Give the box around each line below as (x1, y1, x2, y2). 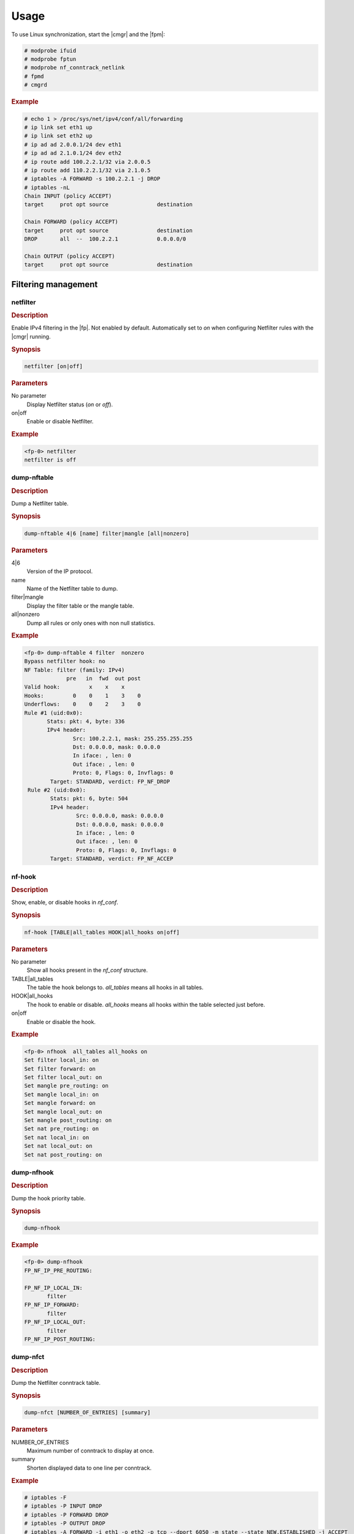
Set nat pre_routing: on (24, 1125, 99, 1132)
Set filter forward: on (24, 1065, 96, 1072)
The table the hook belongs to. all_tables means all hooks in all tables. (26, 984, 204, 991)
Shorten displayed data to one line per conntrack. (26, 1464, 152, 1471)
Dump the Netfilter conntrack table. (11, 1379, 101, 1387)
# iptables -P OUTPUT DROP (24, 1520, 106, 1527)
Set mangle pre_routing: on (24, 1082, 109, 1089)
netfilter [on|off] (24, 363, 83, 370)
